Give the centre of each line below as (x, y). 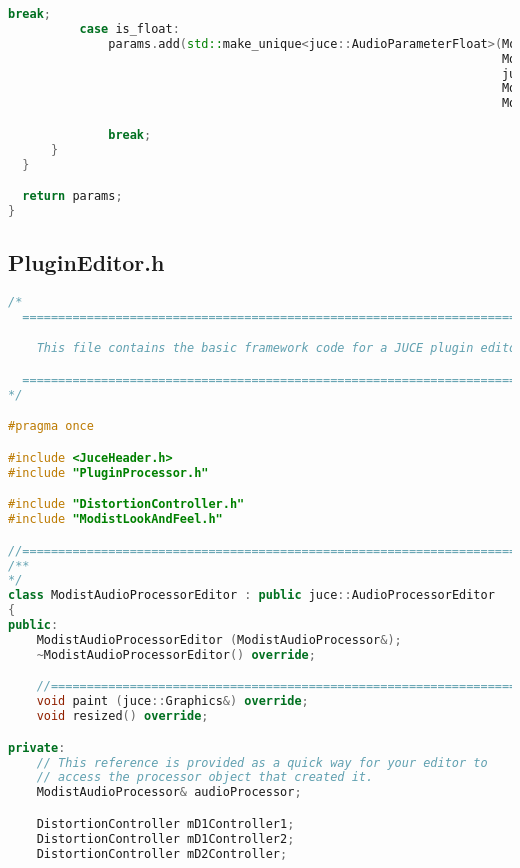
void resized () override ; (122, 716)
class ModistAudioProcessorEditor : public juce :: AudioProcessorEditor (251, 595)
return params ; (72, 196)
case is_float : (129, 28)
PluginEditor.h (86, 262)
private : (37, 747)
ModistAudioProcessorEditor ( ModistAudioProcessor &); (219, 639)
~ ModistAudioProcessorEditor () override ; (176, 654)
